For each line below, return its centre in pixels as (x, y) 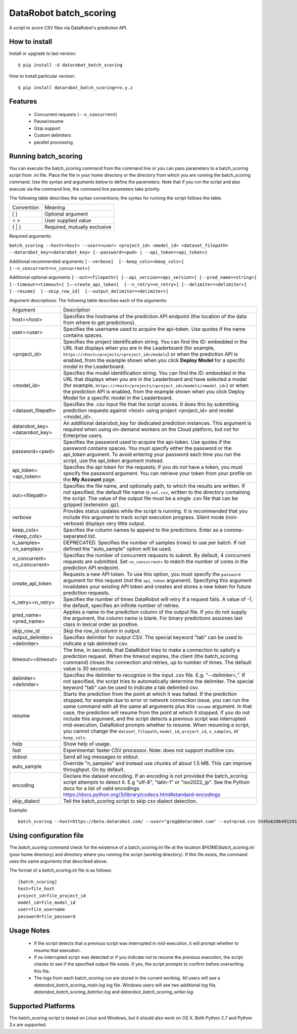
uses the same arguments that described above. (58, 861)
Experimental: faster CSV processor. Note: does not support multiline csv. (149, 750)
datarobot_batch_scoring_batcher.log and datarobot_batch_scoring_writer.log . (114, 992)
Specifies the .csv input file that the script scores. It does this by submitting (151, 404)
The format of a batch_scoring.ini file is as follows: (61, 870)
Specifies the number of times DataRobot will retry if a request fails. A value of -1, (158, 599)
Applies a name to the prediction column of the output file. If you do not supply (155, 612)
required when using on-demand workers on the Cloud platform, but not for (151, 429)
